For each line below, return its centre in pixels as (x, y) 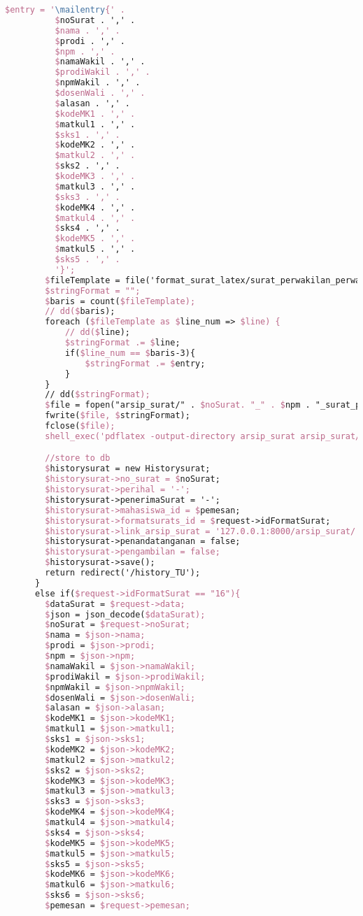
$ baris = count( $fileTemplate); (120, 301)
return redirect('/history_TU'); (123, 573)
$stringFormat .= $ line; (122, 343)
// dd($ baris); (80, 312)
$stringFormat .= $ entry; (145, 363)
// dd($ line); (97, 332)
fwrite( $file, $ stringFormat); (118, 416)
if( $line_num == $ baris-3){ (130, 353)
